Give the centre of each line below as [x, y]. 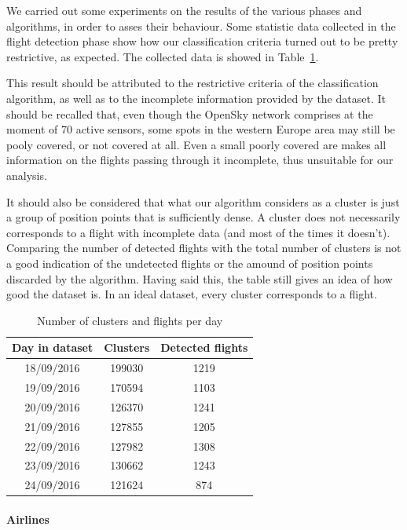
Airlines [28, 519]
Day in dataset [53, 347]
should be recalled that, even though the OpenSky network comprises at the [190, 113]
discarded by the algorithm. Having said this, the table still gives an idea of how [200, 278]
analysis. [27, 175]
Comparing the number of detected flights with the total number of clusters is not [204, 248]
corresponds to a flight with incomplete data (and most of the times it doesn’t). [198, 232]
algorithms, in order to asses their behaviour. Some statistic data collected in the [201, 26]
